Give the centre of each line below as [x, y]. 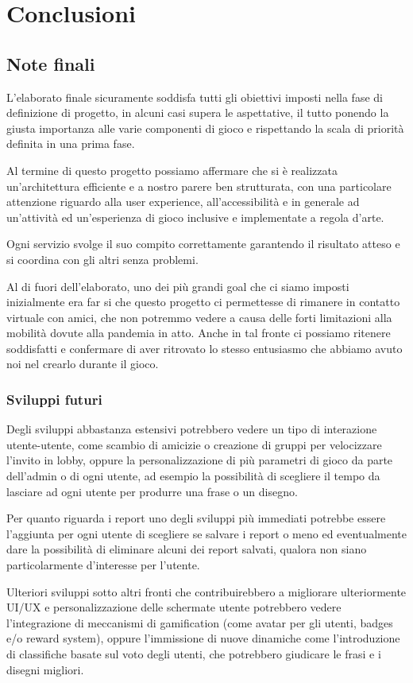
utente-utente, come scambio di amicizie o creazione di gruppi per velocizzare [194, 444]
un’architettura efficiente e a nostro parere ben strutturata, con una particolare [199, 186]
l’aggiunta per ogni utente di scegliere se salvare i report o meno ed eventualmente [206, 533]
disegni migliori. [45, 669]
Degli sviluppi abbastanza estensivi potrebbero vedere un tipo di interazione [192, 429]
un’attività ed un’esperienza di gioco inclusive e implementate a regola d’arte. [195, 217]
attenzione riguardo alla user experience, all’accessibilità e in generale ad [183, 202]
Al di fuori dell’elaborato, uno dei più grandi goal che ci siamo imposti [178, 286]
